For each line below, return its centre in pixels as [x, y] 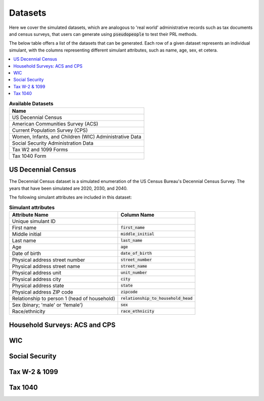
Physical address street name [46, 266]
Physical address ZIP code [43, 292]
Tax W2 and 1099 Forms [40, 150]
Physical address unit [37, 273]
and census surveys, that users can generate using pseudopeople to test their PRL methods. [103, 34]
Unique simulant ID [34, 221]
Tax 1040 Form [29, 156]
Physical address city [36, 279]
